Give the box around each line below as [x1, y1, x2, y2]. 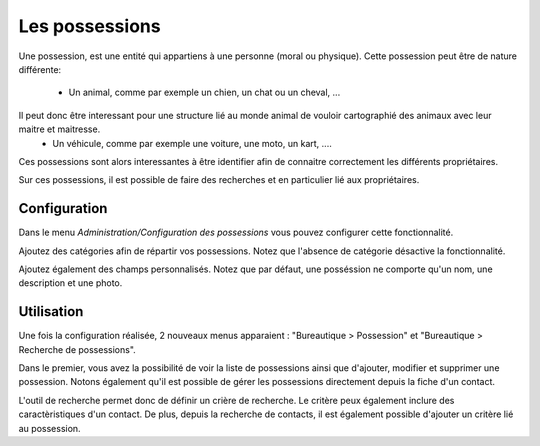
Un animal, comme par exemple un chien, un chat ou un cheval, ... [68, 86, 341, 99]
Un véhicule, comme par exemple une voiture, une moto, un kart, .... [52, 137, 332, 149]
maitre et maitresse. [18, 123, 101, 135]
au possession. [18, 422, 81, 434]
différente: [18, 63, 62, 75]
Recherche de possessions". [18, 343, 137, 355]
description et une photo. [18, 277, 123, 289]
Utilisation [18, 303, 84, 320]
